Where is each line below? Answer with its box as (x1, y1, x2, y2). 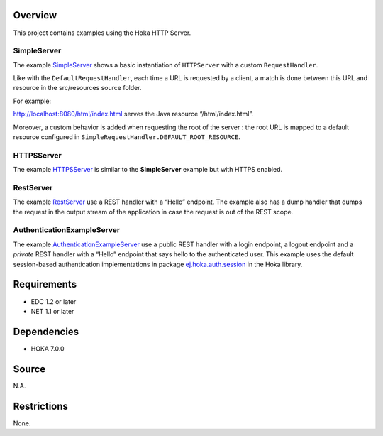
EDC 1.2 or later (30, 297, 77, 305)
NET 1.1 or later (30, 307, 74, 315)
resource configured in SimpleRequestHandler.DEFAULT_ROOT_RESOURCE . (13, 133, 240, 141)
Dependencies (13, 325, 79, 337)
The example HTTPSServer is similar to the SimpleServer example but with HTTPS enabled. (13, 165, 283, 174)
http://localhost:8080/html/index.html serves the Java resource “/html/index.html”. (13, 110, 254, 119)
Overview (13, 9, 57, 21)
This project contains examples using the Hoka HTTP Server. (13, 28, 191, 37)
